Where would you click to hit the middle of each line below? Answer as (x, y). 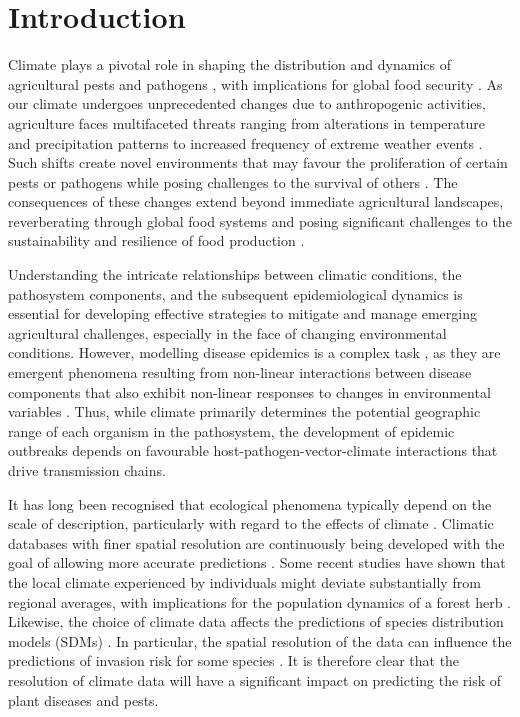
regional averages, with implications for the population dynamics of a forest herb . (259, 601)
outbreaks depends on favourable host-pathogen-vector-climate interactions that (253, 450)
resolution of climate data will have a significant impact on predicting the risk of (255, 679)
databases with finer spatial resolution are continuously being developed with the (256, 542)
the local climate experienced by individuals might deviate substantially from (244, 581)
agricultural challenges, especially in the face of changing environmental (227, 332)
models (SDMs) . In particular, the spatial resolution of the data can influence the (260, 640)
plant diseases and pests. (83, 699)
